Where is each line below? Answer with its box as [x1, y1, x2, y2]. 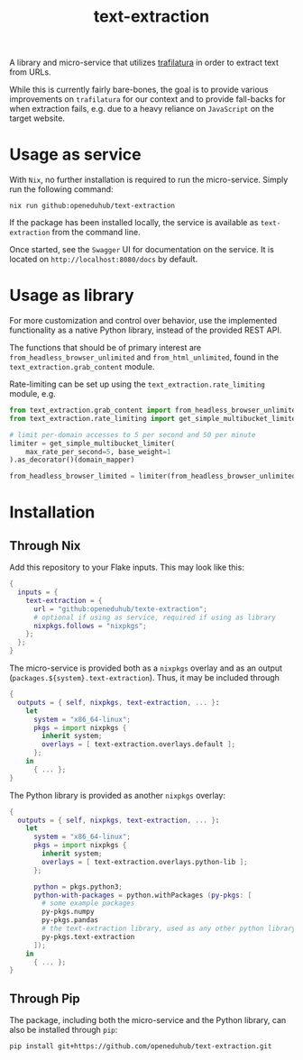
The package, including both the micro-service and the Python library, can [9, 1015, 287, 1026]
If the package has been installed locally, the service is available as [9, 217, 259, 228]
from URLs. [9, 67, 51, 78]
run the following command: [9, 184, 115, 195]
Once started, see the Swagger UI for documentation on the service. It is [9, 244, 275, 255]
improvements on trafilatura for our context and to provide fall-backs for [9, 94, 286, 105]
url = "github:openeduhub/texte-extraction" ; [32, 604, 207, 614]
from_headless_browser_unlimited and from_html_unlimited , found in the [9, 352, 280, 362]
